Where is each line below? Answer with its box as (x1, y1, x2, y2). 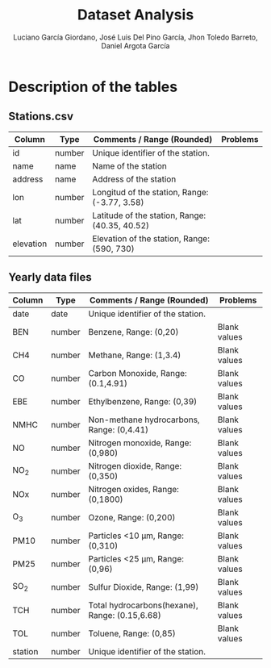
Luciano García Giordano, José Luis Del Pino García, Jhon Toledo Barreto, (13, 32, 258, 42)
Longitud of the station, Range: (92, 186, 209, 198)
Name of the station (92, 160, 168, 171)
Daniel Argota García (101, 40, 170, 50)
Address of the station (92, 173, 177, 185)
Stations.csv (8, 110, 74, 123)
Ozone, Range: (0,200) (88, 511, 176, 523)
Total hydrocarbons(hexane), (88, 599, 199, 611)
